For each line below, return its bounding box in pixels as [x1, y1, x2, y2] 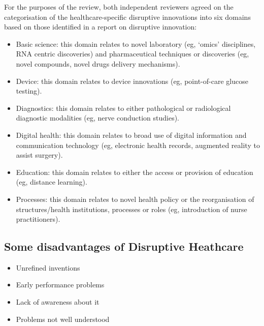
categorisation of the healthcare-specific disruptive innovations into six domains [4, 11, 251, 22]
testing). [16, 85, 42, 96]
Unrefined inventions [16, 262, 80, 273]
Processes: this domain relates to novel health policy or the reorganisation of [16, 193, 254, 204]
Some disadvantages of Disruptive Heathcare [4, 239, 244, 254]
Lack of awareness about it [16, 297, 100, 307]
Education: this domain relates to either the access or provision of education [16, 166, 253, 177]
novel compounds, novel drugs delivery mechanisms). [16, 58, 180, 69]
